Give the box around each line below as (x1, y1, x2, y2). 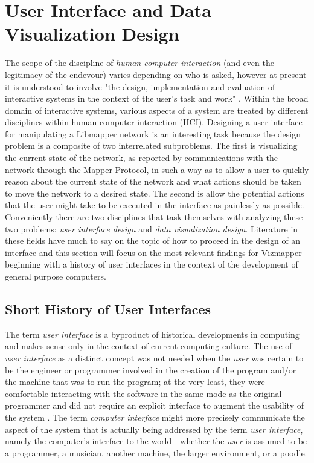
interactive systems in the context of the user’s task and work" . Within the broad (5, 92, 309, 105)
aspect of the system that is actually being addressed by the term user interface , (5, 422, 303, 435)
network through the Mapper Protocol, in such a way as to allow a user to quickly (5, 163, 309, 176)
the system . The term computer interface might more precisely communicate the (5, 410, 305, 423)
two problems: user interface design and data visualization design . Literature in (5, 222, 298, 235)
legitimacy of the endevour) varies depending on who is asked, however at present (5, 68, 307, 80)
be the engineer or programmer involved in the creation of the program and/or (5, 363, 296, 376)
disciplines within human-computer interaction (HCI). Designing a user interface (5, 116, 303, 128)
